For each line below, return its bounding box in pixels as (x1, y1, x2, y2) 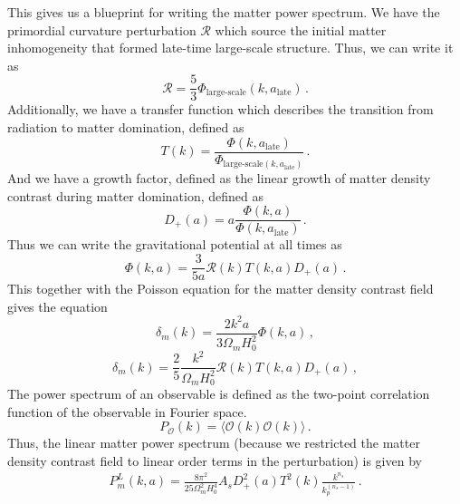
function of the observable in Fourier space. (7, 402, 247, 421)
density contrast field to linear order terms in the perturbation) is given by (7, 451, 422, 470)
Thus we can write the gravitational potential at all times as (7, 235, 342, 254)
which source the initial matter (215, 20, 387, 39)
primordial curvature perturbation (7, 20, 196, 39)
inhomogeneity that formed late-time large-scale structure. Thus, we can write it (7, 38, 454, 57)
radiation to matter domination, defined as (7, 118, 244, 137)
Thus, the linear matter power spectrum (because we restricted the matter (7, 433, 420, 452)
